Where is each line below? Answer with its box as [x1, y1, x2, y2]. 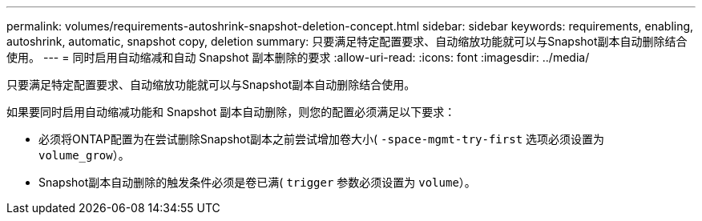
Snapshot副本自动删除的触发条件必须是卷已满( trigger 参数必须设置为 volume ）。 [38, 175, 476, 189]
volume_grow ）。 [38, 148, 130, 162]
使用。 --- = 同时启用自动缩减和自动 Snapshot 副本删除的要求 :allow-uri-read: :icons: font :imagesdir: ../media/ [6, 50, 590, 64]
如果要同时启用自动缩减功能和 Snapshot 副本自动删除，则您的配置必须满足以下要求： [6, 105, 456, 119]
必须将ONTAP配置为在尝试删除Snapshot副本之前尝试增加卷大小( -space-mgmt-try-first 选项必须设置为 [38, 132, 605, 146]
